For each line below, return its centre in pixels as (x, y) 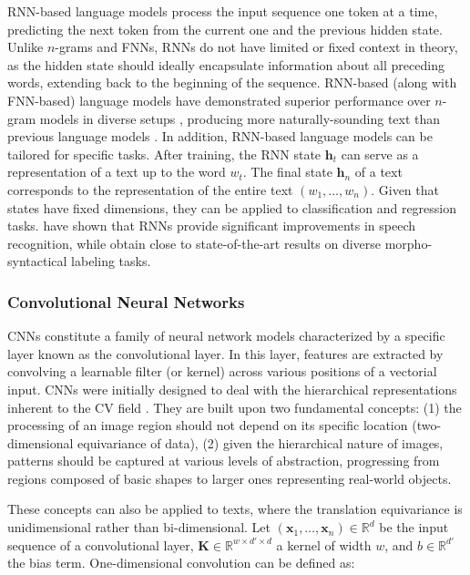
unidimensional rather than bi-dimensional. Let (139, 527)
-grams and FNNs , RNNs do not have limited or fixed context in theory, (256, 47)
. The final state (287, 172)
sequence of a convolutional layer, (101, 544)
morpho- (409, 243)
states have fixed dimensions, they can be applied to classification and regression (232, 207)
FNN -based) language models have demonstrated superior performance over (219, 100)
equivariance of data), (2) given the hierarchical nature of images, (261, 442)
